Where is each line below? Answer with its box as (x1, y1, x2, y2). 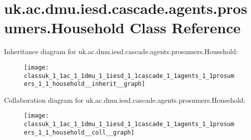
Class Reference (129, 17, 241, 38)
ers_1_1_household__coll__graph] (24, 129, 134, 136)
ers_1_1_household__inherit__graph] (24, 80, 145, 88)
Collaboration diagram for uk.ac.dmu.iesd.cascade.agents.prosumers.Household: (4, 94, 246, 105)
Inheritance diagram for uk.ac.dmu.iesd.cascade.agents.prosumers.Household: (4, 46, 238, 57)
